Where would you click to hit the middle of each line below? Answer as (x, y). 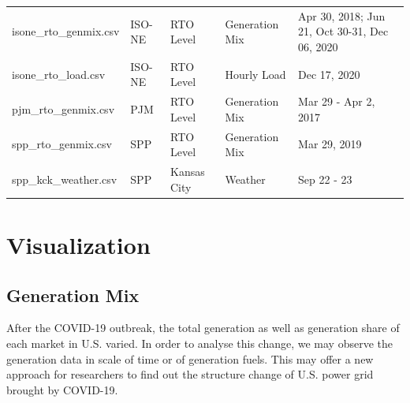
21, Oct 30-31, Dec (343, 31)
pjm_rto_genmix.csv (63, 109)
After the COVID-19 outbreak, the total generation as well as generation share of (203, 328)
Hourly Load (255, 74)
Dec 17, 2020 (329, 74)
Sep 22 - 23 (325, 179)
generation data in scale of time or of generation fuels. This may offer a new (190, 358)
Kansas (187, 172)
